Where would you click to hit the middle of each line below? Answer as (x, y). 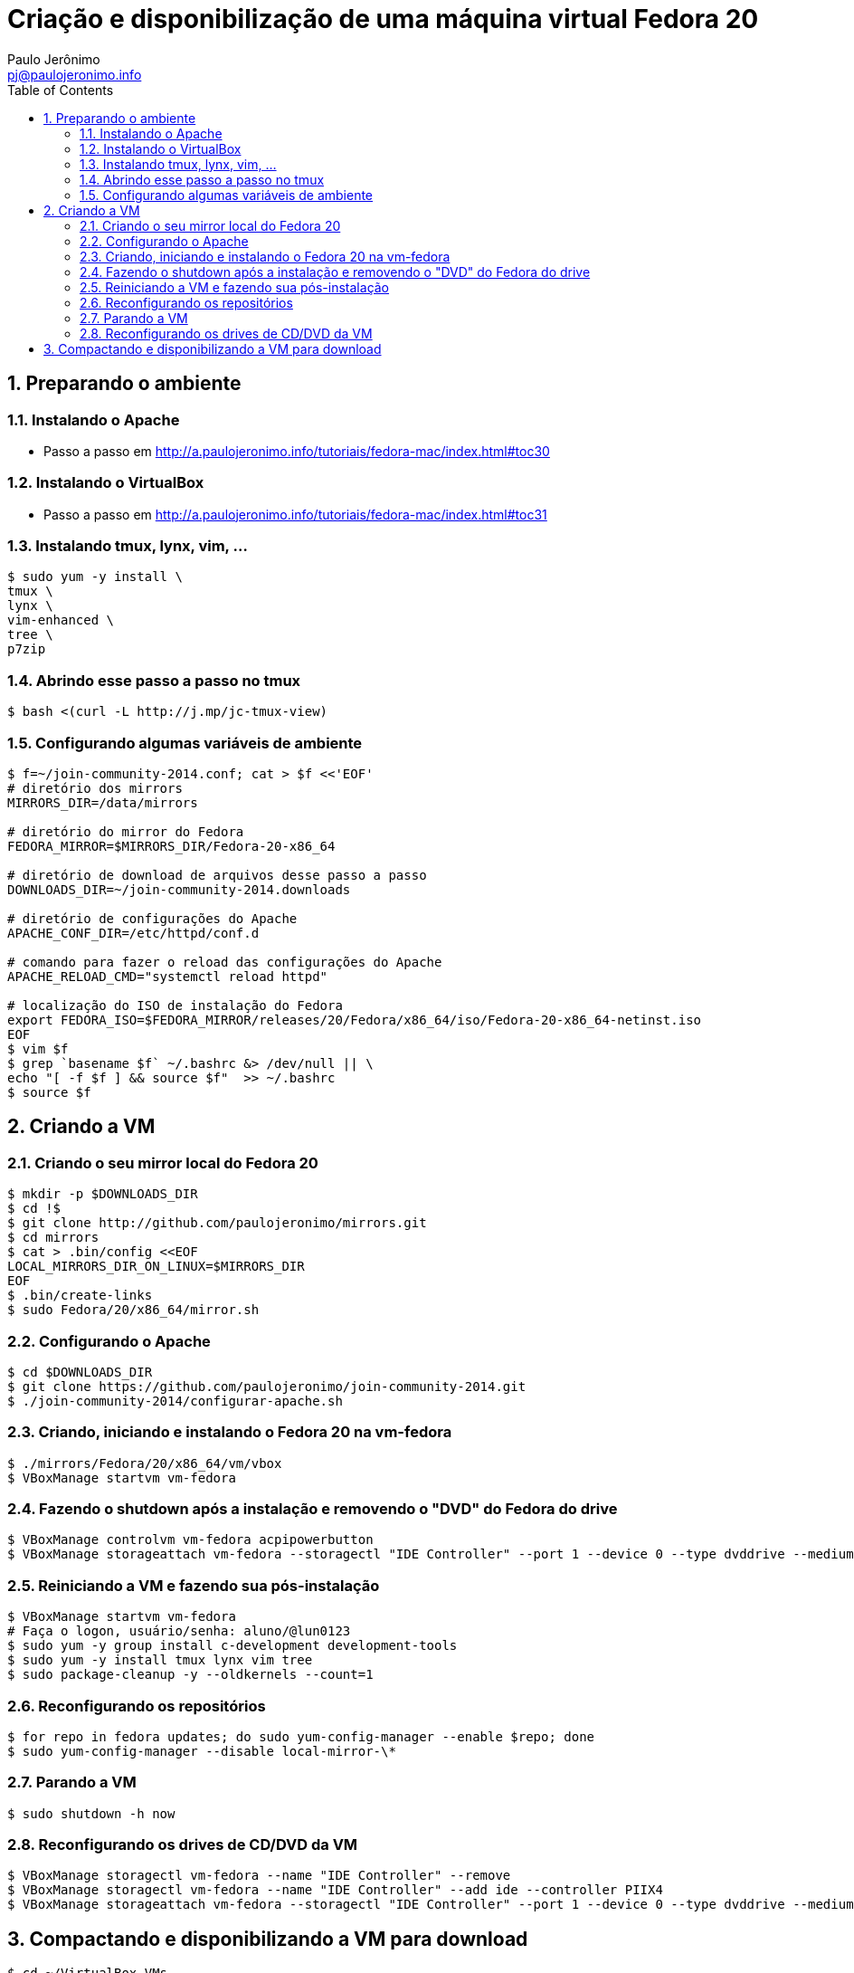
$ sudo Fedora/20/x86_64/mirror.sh (133, 1310)
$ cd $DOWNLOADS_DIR (80, 1372)
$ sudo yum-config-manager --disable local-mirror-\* (202, 1751)
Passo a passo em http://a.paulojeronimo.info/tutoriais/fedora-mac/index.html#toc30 (297, 451)
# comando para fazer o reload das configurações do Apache (225, 962)
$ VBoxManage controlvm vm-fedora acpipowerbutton (190, 1540)
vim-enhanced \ (61, 620)
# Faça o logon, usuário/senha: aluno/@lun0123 (179, 1631)
